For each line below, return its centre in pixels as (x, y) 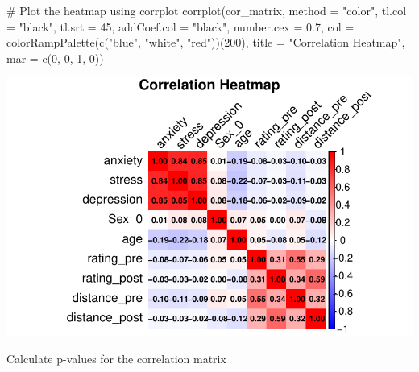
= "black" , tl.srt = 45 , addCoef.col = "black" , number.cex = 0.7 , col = (180, 26)
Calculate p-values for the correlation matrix (116, 358)
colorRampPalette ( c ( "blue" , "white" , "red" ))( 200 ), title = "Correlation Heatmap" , (206, 42)
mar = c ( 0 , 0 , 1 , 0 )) (55, 58)
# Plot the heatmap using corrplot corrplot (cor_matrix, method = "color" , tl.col (207, 10)
